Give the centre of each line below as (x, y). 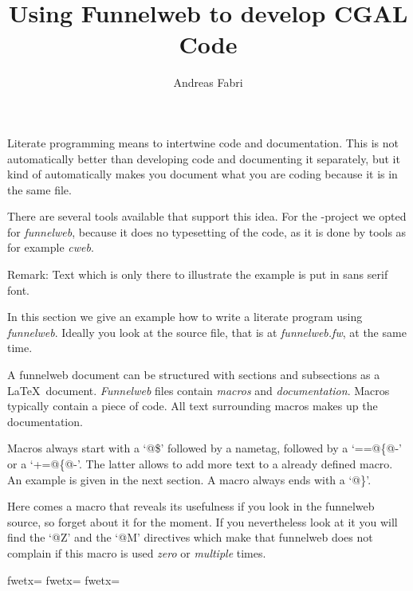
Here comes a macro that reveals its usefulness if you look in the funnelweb (191, 506)
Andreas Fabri (208, 82)
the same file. (39, 189)
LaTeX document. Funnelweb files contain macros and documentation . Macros (199, 390)
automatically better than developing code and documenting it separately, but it (204, 158)
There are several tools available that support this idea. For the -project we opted (207, 216)
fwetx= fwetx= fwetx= (64, 579)
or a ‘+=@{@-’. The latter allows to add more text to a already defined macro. (200, 464)
